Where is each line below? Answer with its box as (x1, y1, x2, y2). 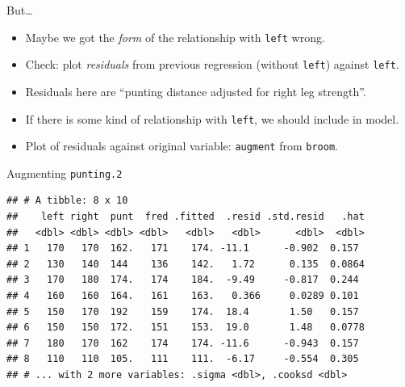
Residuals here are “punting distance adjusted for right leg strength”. (25, 82, 366, 99)
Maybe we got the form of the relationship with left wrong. (25, 28, 325, 45)
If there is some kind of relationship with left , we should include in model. (25, 110, 399, 127)
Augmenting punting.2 (6, 164, 123, 181)
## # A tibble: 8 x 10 (6, 195, 128, 207)
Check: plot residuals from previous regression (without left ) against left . (25, 56, 399, 73)
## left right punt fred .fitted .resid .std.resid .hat (6, 211, 365, 223)
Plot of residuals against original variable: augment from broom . (25, 137, 338, 154)
